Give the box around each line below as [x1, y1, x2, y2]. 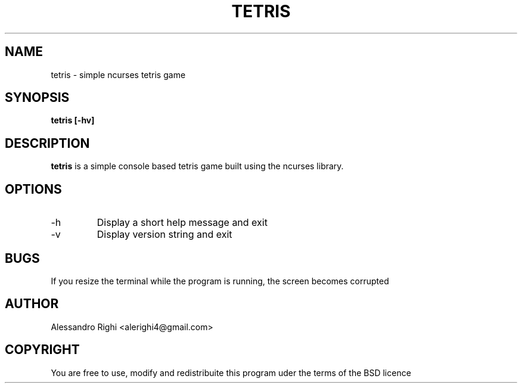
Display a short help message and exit [97, 216, 268, 229]
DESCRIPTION [5, 135, 90, 151]
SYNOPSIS [5, 90, 70, 105]
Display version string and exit [97, 228, 232, 241]
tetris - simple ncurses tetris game [51, 69, 186, 80]
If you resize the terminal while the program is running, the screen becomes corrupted [51, 275, 389, 286]
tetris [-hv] [51, 115, 95, 126]
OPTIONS [5, 181, 62, 197]
